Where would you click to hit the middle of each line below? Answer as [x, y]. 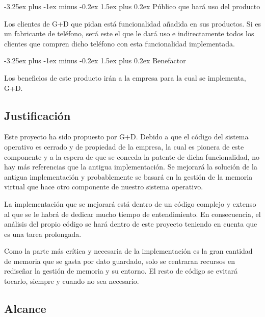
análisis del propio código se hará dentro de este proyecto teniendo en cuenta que [131, 224]
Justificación [37, 115]
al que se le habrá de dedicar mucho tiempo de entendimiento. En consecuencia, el [132, 214]
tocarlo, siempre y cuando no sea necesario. [72, 281]
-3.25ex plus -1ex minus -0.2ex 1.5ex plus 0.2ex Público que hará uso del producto [132, 6]
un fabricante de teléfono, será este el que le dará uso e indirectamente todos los [129, 33]
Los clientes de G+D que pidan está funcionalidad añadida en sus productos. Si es [132, 23]
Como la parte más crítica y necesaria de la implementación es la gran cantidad [128, 251]
